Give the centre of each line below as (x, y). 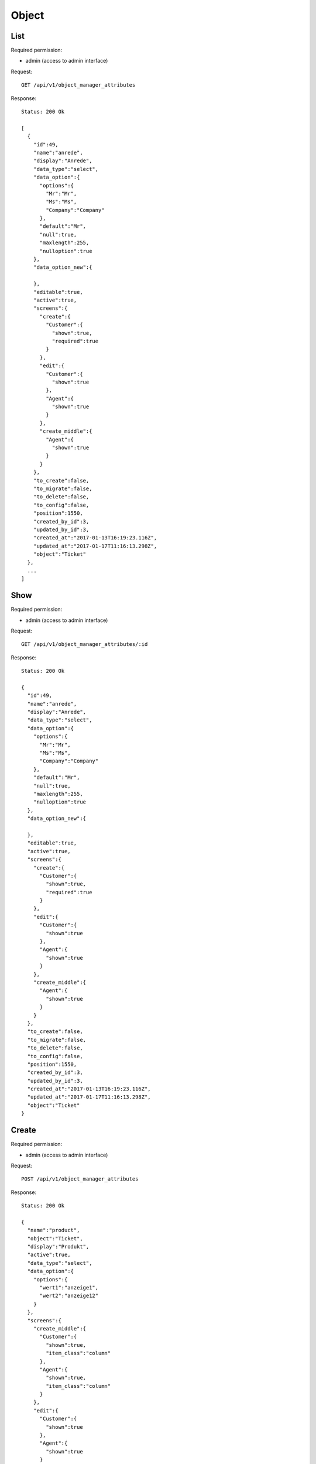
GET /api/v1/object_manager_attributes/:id (85, 644)
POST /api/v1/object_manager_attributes (80, 1179)
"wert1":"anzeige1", (69, 1287)
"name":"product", (54, 1230)
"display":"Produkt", (58, 1247)
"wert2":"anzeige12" (69, 1296)
